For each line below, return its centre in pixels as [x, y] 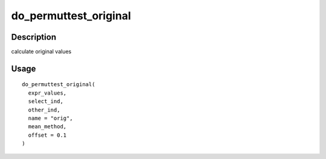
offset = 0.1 [47, 135]
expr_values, [47, 93]
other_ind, [44, 110]
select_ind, [46, 101]
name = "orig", [50, 118]
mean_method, [47, 127]
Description [34, 37]
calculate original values [41, 52]
